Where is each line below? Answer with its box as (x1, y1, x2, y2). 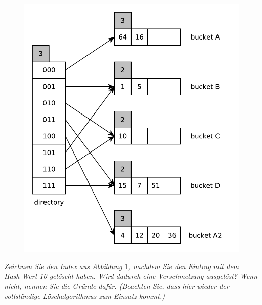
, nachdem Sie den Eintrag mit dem (128, 260, 239, 271)
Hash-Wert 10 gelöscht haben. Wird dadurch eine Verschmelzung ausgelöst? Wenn (4, 271, 258, 281)
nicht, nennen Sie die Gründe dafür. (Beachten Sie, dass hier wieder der (4, 280, 229, 291)
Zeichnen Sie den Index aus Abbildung (4, 260, 122, 271)
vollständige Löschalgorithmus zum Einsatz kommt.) (4, 290, 165, 301)
